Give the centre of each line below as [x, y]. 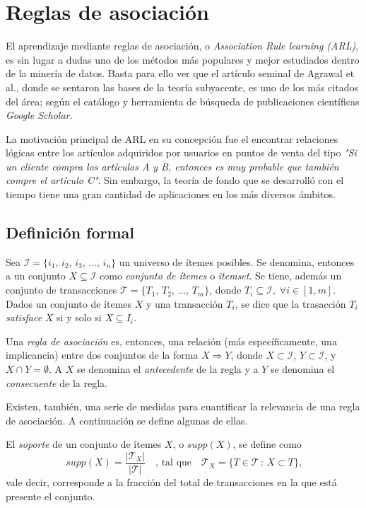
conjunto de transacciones [61, 290]
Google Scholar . [39, 115]
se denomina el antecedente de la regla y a [167, 369]
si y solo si [79, 317]
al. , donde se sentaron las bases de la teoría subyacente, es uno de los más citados [182, 87]
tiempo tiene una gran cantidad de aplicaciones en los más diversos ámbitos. [171, 194]
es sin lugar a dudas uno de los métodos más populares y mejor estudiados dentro [183, 59]
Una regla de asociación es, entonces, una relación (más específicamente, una [171, 341]
